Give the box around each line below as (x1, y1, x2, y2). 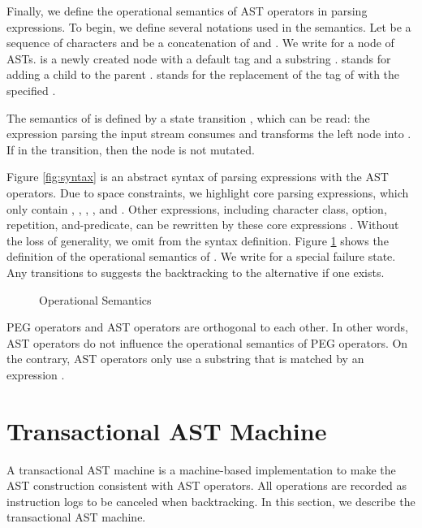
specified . (6, 81, 56, 98)
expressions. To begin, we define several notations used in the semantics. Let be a (6, 18, 411, 35)
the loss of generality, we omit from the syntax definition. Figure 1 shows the (6, 232, 389, 249)
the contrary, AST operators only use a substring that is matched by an (6, 350, 364, 367)
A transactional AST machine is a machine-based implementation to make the (6, 461, 396, 478)
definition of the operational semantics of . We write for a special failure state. (6, 248, 396, 265)
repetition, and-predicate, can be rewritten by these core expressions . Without (6, 216, 399, 233)
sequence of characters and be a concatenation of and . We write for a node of (6, 34, 394, 51)
